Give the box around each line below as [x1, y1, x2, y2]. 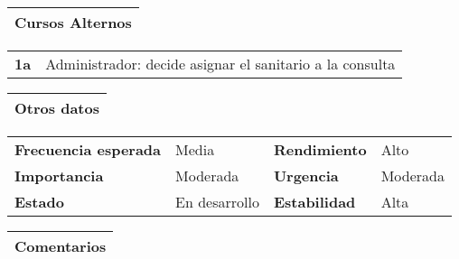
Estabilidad [273, 191, 356, 212]
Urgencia [273, 165, 339, 186]
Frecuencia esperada [14, 139, 162, 160]
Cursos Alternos [14, 12, 132, 32]
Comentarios [14, 236, 107, 256]
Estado [14, 191, 64, 212]
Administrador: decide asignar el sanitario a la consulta [45, 53, 396, 74]
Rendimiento [273, 139, 367, 160]
